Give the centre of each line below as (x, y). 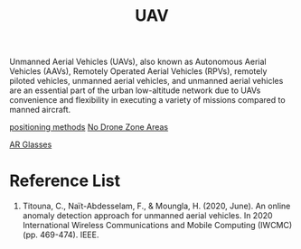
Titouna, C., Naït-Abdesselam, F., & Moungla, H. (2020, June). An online (156, 206)
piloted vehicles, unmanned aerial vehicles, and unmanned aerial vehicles (146, 81)
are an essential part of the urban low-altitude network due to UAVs (135, 90)
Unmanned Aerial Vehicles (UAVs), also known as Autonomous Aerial (138, 62)
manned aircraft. (40, 110)
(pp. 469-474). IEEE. (61, 235)
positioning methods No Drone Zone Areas (89, 127)
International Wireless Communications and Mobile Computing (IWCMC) (157, 226)
